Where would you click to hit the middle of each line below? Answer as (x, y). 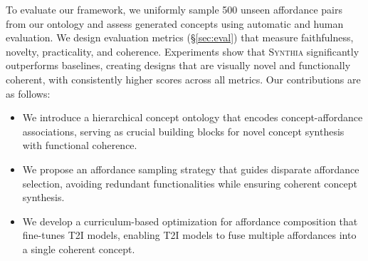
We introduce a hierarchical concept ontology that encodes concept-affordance (193, 117)
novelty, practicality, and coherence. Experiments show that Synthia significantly (183, 51)
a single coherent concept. (79, 249)
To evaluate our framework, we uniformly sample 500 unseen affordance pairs (174, 9)
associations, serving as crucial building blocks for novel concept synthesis (183, 131)
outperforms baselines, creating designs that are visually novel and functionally (178, 65)
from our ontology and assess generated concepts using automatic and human (175, 23)
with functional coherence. (80, 145)
